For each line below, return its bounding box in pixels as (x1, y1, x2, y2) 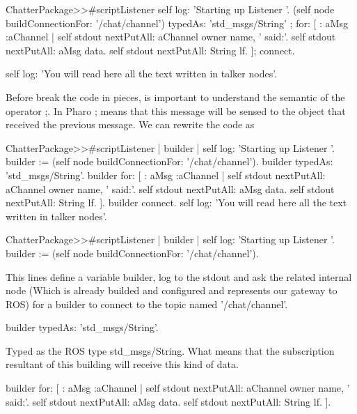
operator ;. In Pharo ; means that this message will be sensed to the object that (6, 103, 346, 118)
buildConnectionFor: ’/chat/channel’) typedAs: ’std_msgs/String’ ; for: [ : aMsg (6, 15, 348, 30)
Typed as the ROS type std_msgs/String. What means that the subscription (6, 343, 335, 358)
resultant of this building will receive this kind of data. (6, 357, 239, 371)
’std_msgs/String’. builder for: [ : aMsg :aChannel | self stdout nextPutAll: (6, 167, 326, 182)
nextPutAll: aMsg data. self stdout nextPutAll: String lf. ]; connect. (6, 43, 295, 57)
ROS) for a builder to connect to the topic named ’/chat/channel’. (6, 296, 288, 311)
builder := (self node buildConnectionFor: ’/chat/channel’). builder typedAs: (6, 154, 333, 169)
